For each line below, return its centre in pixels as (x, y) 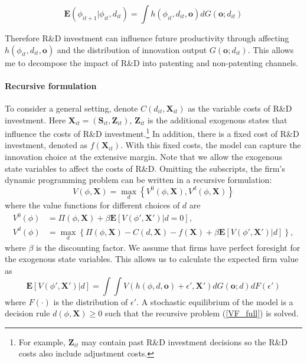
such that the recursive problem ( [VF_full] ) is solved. (202, 313)
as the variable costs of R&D (240, 108)
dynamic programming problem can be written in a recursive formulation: (138, 180)
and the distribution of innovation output (132, 49)
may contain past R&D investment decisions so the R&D (184, 341)
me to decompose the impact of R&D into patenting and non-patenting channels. (152, 62)
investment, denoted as (46, 145)
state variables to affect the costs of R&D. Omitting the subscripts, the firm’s (145, 168)
